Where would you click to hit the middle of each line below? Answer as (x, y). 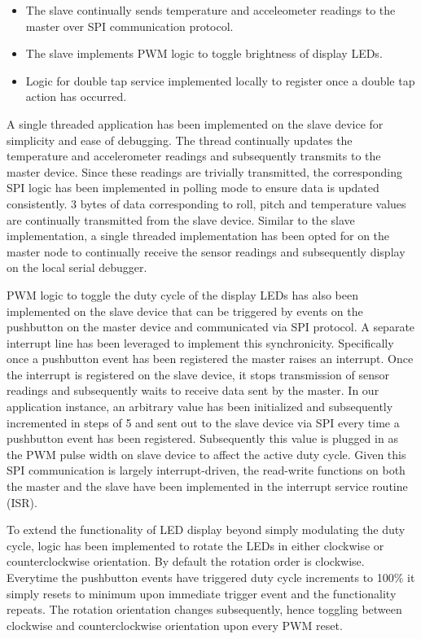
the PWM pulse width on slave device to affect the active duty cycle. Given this (206, 454)
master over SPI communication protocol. (129, 26)
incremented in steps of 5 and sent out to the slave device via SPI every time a (203, 422)
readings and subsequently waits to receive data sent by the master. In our (193, 390)
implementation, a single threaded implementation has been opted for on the (198, 236)
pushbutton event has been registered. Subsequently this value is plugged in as (202, 438)
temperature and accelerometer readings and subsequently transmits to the (194, 156)
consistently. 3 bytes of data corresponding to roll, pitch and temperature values (206, 203)
